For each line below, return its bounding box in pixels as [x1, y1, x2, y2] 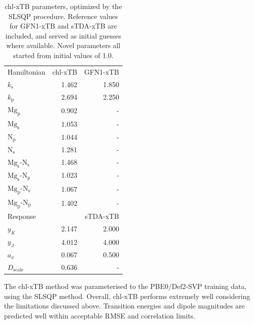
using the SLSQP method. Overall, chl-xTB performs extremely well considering [4, 290, 250, 301]
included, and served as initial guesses [5, 30, 121, 41]
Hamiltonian [7, 66, 45, 77]
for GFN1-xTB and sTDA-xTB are [9, 21, 117, 31]
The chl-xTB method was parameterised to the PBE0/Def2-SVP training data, [4, 280, 246, 291]
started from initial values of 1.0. [13, 50, 113, 60]
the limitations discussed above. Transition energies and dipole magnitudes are [4, 300, 245, 311]
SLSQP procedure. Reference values [8, 11, 118, 21]
